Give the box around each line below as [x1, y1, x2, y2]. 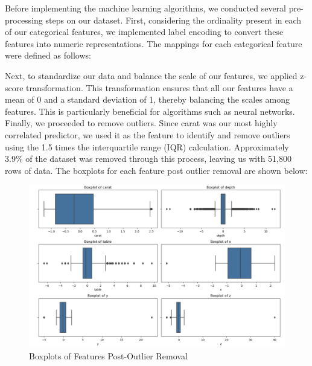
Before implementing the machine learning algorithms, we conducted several [5, 2, 286, 14]
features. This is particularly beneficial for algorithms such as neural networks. [5, 104, 295, 117]
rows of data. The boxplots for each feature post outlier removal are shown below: [5, 164, 308, 176]
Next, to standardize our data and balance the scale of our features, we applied [5, 69, 298, 82]
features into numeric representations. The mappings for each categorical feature [5, 37, 302, 50]
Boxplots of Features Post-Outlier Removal [29, 350, 188, 362]
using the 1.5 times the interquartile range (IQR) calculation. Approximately [5, 140, 289, 153]
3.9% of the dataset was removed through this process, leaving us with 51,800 [5, 152, 291, 165]
